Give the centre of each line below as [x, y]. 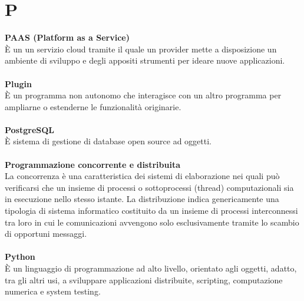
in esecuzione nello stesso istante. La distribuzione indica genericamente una [142, 199]
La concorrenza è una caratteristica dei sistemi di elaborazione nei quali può [142, 176]
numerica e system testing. [53, 291]
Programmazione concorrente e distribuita [93, 164]
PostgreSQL [30, 129]
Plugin [18, 83]
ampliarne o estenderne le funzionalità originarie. [93, 106]
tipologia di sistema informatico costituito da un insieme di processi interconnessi [151, 211]
